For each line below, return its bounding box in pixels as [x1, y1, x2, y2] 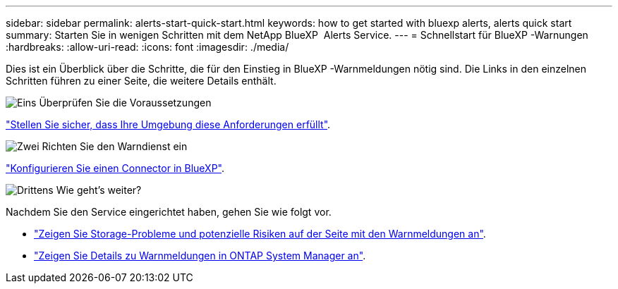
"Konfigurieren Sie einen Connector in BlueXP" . [6, 162, 224, 174]
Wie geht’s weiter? [56, 184, 142, 196]
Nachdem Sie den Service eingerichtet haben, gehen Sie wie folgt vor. [6, 206, 332, 218]
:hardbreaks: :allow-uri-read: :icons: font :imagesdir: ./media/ [6, 41, 289, 53]
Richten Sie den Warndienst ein [42, 140, 188, 152]
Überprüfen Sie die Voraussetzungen [39, 97, 212, 109]
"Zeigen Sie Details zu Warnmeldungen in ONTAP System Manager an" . [34, 250, 366, 262]
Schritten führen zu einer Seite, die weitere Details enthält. [6, 75, 277, 87]
